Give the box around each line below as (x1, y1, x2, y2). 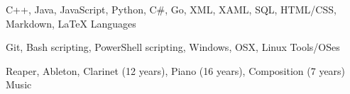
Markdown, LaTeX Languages (6, 16, 136, 30)
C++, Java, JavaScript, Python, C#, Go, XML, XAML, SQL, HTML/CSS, (6, 2, 337, 16)
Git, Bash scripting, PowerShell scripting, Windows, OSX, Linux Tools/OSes (6, 40, 340, 54)
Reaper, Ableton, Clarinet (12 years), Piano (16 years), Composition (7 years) (6, 63, 346, 78)
